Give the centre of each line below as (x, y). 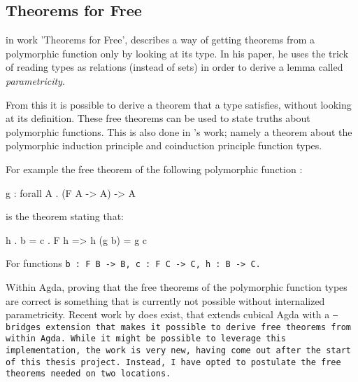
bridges (23, 327)
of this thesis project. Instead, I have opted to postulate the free (173, 362)
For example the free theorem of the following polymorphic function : (154, 169)
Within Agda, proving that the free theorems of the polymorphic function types (177, 286)
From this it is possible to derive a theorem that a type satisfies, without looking (179, 104)
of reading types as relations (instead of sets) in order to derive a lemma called (174, 67)
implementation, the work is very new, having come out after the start (178, 351)
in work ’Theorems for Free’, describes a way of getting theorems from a (160, 40)
